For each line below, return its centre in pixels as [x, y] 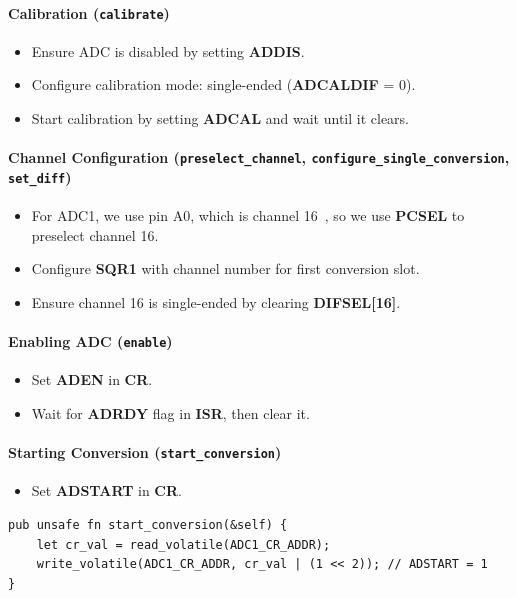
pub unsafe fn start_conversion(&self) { [148, 525]
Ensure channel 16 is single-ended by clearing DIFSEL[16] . [216, 301]
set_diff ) [40, 176]
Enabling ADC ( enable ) [90, 341]
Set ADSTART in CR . [106, 490]
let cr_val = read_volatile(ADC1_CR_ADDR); [183, 544]
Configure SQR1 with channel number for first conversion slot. [225, 268]
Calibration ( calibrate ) [89, 12]
